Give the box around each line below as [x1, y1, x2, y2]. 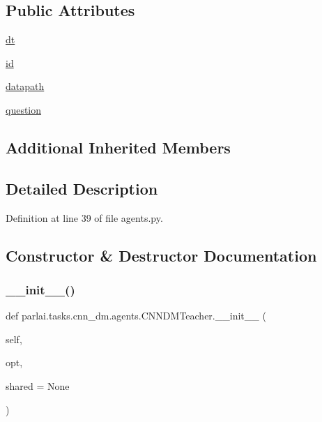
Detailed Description [6, 177, 158, 199]
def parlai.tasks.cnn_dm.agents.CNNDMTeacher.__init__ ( [6, 308, 266, 323]
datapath [6, 79, 45, 93]
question [6, 102, 42, 116]
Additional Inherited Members [6, 136, 231, 158]
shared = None [6, 378, 70, 393]
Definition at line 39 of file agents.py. [6, 210, 163, 225]
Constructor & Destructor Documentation [6, 244, 317, 266]
